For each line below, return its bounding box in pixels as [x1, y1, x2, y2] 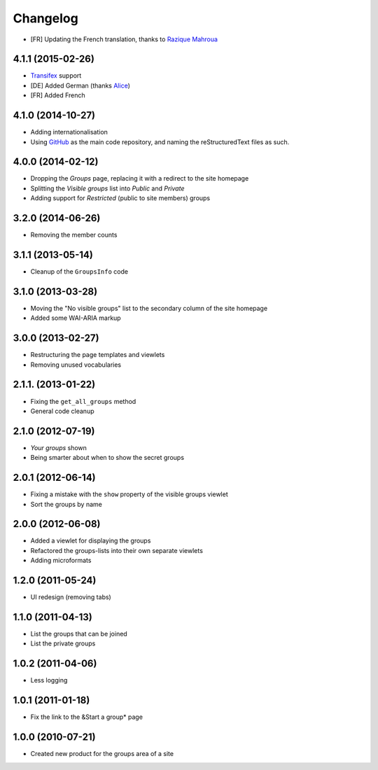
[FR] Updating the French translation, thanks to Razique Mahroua [30, 35, 218, 43]
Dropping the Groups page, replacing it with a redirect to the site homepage [30, 174, 249, 183]
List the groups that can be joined [30, 630, 127, 638]
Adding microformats [30, 556, 92, 565]
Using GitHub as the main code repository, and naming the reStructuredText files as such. [30, 137, 290, 146]
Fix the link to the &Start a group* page [30, 713, 143, 721]
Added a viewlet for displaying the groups [30, 536, 151, 545]
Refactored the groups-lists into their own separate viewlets [30, 546, 203, 554]
